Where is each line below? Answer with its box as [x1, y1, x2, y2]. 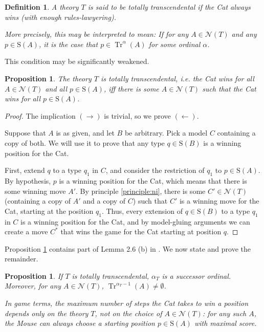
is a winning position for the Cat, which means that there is [59, 175, 247, 186]
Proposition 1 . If [5, 270, 63, 281]
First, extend [5, 165, 45, 175]
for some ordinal [148, 38, 201, 49]
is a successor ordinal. [162, 270, 231, 281]
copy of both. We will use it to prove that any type [5, 137, 165, 148]
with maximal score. [194, 318, 257, 328]
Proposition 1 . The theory [5, 73, 92, 83]
